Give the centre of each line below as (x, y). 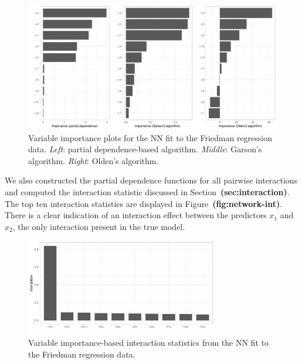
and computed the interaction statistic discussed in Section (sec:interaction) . (147, 191)
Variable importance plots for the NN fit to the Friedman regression (150, 137)
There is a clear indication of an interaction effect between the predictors (136, 215)
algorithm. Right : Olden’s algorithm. (94, 160)
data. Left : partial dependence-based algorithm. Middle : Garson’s (145, 149)
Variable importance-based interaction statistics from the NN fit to (148, 342)
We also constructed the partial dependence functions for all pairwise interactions (151, 180)
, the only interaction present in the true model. (99, 226)
